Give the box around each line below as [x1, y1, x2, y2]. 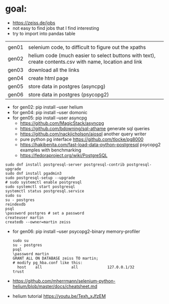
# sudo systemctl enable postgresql [5, 180, 82, 185]
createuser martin [5, 215, 44, 220]
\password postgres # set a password [5, 211, 84, 216]
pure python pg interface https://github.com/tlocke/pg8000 [20, 136, 144, 142]
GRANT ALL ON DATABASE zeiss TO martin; [12, 256, 99, 261]
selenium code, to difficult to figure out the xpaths [28, 43, 146, 50]
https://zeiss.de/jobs [12, 20, 55, 26]
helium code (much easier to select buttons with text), [28, 52, 156, 59]
